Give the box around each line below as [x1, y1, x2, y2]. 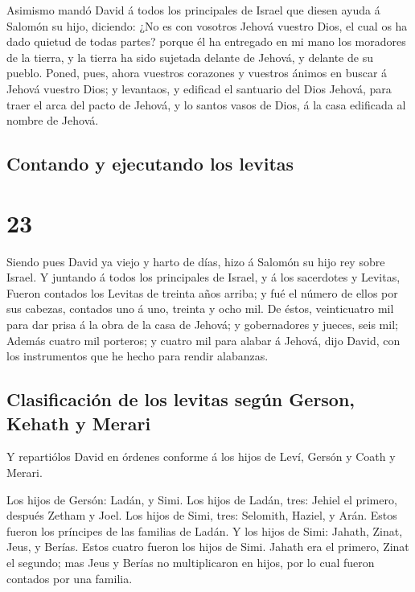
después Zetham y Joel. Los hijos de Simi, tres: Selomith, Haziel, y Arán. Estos [6, 507, 397, 524]
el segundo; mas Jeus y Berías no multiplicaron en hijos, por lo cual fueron [6, 553, 375, 570]
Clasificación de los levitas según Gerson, [6, 387, 355, 412]
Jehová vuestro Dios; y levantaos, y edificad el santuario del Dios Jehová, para [6, 80, 392, 97]
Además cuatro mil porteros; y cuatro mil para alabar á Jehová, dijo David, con [6, 331, 401, 348]
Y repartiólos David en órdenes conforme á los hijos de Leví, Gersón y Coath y [6, 448, 396, 465]
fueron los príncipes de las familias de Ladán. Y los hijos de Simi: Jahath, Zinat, [6, 522, 403, 539]
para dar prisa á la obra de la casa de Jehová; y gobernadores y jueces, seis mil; [6, 316, 398, 333]
